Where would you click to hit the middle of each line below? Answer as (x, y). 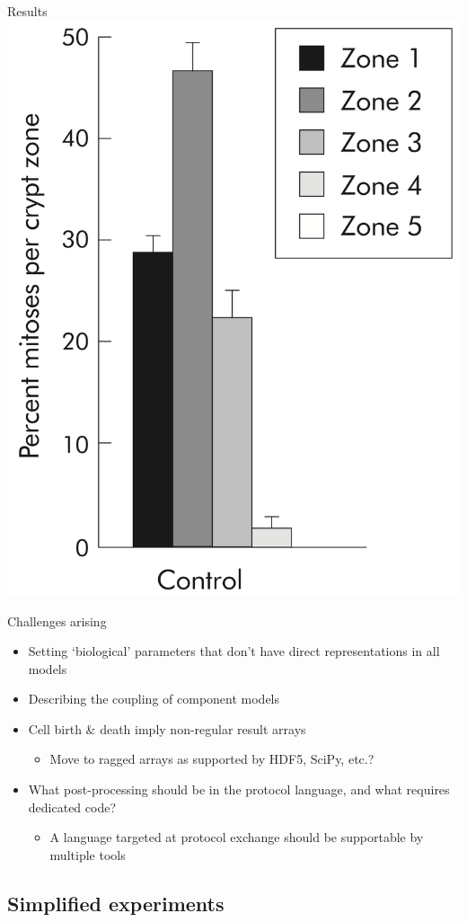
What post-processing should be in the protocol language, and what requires (239, 789)
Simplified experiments (116, 903)
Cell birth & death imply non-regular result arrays (167, 728)
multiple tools (88, 854)
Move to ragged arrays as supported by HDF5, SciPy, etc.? (212, 759)
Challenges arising (57, 621)
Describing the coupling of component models (154, 699)
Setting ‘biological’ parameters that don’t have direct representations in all (234, 651)
